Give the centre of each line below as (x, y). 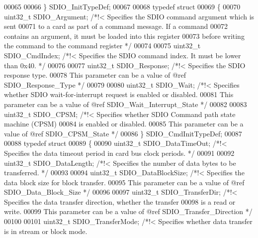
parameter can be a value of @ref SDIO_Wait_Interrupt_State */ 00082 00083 (126, 104)
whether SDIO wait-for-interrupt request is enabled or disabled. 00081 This (119, 94)
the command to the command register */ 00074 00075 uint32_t (102, 46)
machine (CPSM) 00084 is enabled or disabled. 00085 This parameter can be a (124, 124)
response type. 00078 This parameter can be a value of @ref (95, 75)
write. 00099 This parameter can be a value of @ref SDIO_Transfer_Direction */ (128, 211)
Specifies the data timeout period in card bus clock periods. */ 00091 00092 (119, 153)
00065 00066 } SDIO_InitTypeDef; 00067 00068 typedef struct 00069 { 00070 (122, 6)
